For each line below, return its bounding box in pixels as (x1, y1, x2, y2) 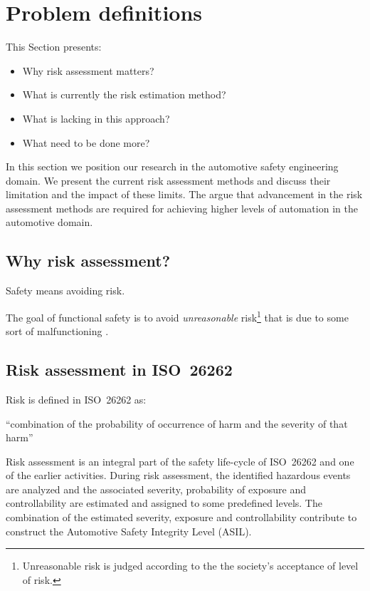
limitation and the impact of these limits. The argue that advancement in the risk (6, 187, 363, 202)
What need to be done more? (22, 135, 150, 150)
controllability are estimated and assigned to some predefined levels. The (6, 495, 322, 510)
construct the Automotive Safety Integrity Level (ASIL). (6, 523, 252, 538)
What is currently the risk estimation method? (22, 87, 226, 102)
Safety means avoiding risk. (6, 283, 125, 298)
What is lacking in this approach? (22, 111, 170, 125)
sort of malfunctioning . (6, 324, 109, 339)
